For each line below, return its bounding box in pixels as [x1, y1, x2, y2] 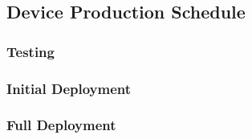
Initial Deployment [6, 78, 132, 98]
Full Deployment [6, 115, 116, 135]
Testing [6, 41, 55, 61]
